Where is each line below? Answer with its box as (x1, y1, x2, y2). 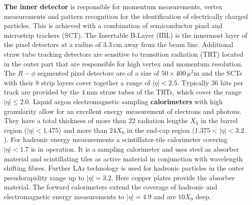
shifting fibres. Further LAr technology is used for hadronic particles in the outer (4, 163, 244, 173)
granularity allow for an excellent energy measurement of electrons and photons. (4, 106, 242, 116)
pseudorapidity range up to (4, 172, 84, 182)
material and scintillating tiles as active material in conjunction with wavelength (4, 153, 243, 163)
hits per (220, 77, 243, 87)
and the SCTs (202, 68, 242, 78)
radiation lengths (137, 115, 188, 126)
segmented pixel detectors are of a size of (37, 68, 159, 78)
